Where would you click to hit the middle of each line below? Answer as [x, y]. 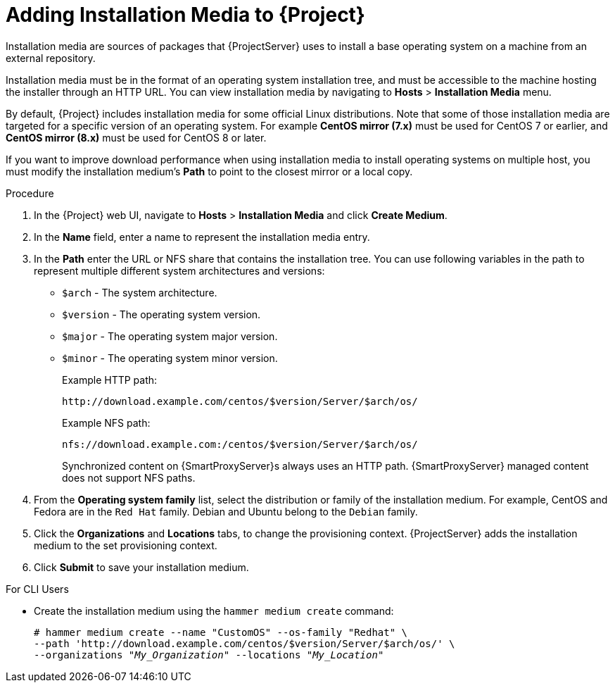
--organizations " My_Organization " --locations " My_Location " [209, 655]
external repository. [51, 58]
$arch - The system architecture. [140, 292]
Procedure [30, 193]
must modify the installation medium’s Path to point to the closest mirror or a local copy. [209, 171]
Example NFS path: [106, 423]
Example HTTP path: [110, 380]
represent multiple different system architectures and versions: [179, 270]
